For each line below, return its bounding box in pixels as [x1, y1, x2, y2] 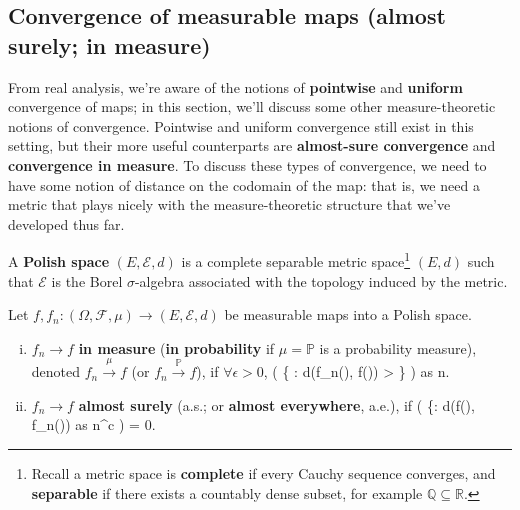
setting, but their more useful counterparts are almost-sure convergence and [8, 135, 496, 156]
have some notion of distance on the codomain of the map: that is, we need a [8, 174, 480, 195]
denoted [31, 361, 81, 382]
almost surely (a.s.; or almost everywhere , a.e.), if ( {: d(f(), [78, 394, 475, 415]
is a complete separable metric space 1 [181, 248, 411, 271]
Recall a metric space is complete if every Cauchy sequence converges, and [31, 462, 496, 483]
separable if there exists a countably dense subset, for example [31, 482, 423, 503]
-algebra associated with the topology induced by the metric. [134, 270, 508, 291]
